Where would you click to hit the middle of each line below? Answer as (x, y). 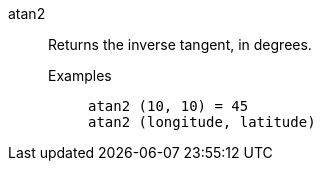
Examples (80, 75)
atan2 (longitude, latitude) (202, 122)
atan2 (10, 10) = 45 (168, 106)
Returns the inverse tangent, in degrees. (180, 44)
